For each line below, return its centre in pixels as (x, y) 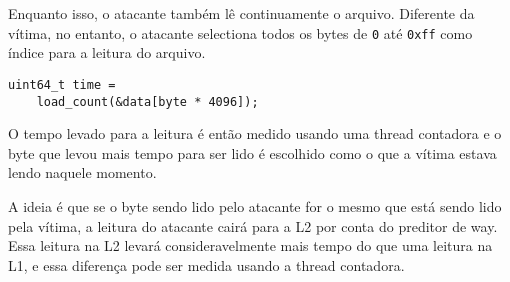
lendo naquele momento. (82, 172)
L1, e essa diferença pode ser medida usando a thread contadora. (206, 264)
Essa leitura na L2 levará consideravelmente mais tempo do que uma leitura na (250, 245)
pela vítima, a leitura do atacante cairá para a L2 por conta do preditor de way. (253, 225)
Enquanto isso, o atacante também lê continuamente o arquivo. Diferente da (241, 13)
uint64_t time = (62, 84)
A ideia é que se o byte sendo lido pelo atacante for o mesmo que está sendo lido (255, 205)
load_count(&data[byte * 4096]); (147, 101)
